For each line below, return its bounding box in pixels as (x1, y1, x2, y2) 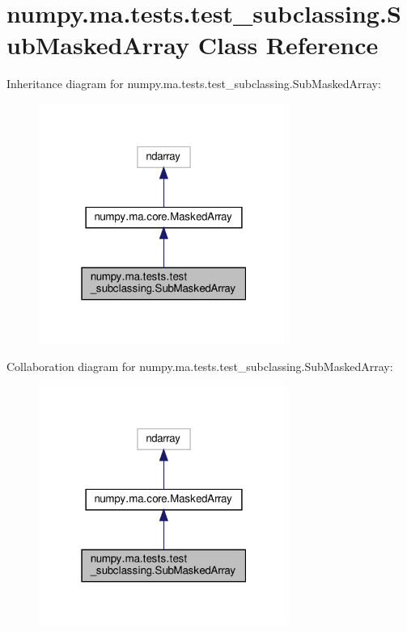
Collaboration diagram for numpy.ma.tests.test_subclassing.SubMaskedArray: (6, 357, 393, 374)
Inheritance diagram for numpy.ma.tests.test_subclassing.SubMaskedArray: (6, 75, 381, 92)
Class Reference (197, 28, 379, 61)
